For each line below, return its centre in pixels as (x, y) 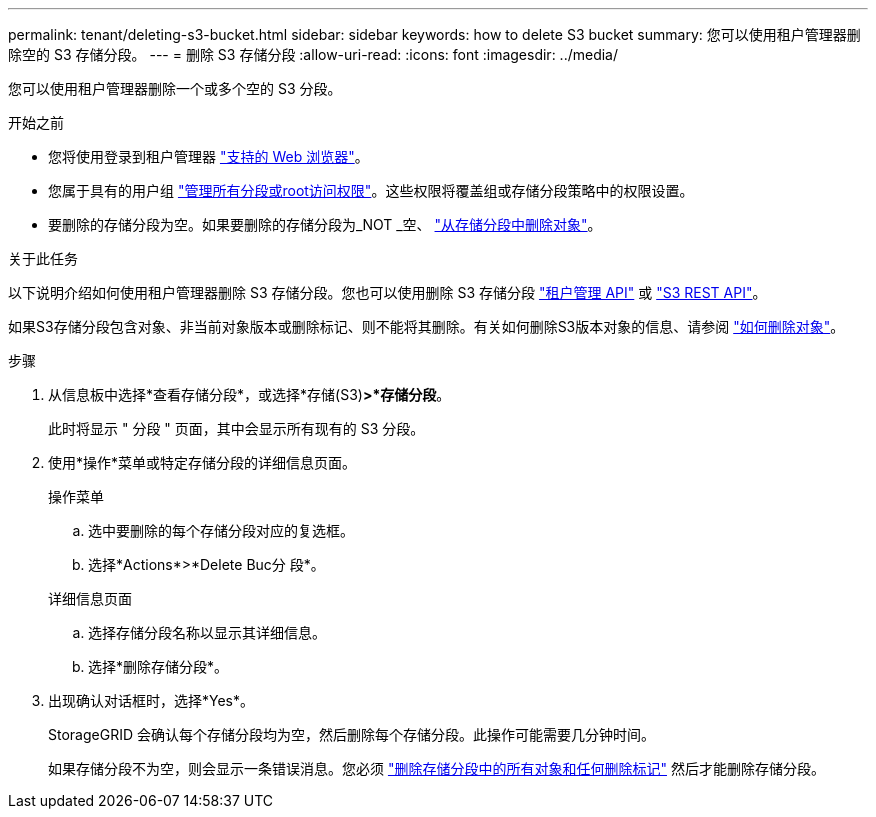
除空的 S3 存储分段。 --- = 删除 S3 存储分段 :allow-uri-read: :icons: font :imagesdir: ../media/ (313, 54)
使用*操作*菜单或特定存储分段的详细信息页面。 (202, 462)
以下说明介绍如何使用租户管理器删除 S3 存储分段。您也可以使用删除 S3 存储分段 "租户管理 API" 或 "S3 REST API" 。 (387, 292)
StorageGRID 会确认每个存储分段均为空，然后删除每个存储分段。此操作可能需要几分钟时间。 (351, 734)
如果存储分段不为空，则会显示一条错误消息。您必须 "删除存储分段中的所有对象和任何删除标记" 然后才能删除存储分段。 (436, 768)
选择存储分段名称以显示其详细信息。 (207, 632)
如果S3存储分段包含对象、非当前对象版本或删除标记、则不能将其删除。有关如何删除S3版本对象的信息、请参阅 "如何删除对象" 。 (426, 326)
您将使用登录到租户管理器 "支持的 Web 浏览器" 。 (208, 156)
